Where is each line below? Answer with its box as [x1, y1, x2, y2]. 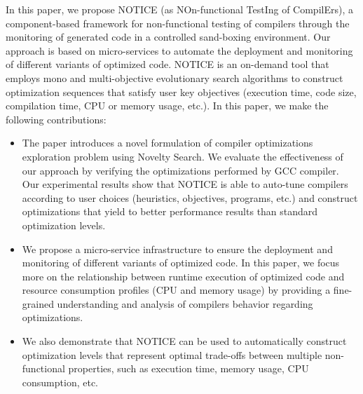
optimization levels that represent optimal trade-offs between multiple [22, 347, 322, 362]
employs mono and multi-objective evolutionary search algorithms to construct [6, 70, 343, 85]
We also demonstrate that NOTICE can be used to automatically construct [22, 334, 347, 348]
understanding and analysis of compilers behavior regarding [57, 296, 313, 311]
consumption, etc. [22, 374, 98, 389]
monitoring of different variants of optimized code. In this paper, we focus [22, 255, 340, 270]
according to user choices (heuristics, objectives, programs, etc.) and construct [22, 190, 358, 205]
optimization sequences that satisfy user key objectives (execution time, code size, [6, 84, 357, 99]
